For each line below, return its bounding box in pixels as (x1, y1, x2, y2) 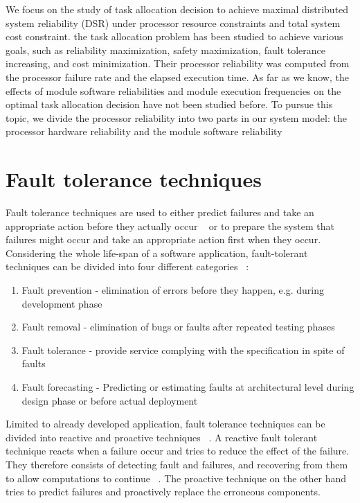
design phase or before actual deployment (21, 393, 198, 407)
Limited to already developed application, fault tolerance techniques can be (6, 416, 325, 431)
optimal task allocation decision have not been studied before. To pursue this (6, 97, 333, 112)
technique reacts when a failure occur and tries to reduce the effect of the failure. (6, 443, 350, 458)
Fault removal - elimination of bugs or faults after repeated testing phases (21, 319, 335, 334)
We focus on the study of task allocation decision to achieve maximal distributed (6, 2, 349, 16)
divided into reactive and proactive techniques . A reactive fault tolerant (6, 430, 318, 444)
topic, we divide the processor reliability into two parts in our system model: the (6, 110, 347, 125)
